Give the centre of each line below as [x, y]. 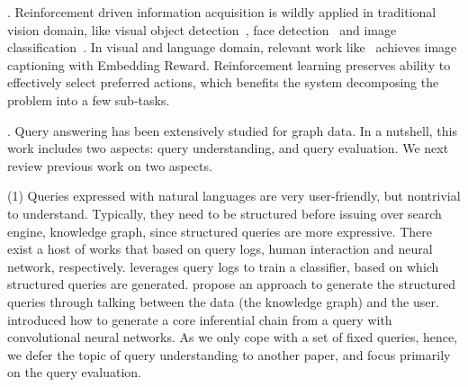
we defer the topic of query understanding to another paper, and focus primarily [229, 354]
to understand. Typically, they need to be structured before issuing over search [225, 213]
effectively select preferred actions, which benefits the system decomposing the [223, 82]
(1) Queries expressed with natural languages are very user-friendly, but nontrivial [234, 196]
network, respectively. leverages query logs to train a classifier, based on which [223, 266]
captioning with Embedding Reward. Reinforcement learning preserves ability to [229, 64]
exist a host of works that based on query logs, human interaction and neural [220, 249]
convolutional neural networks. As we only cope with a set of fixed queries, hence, [233, 337]
